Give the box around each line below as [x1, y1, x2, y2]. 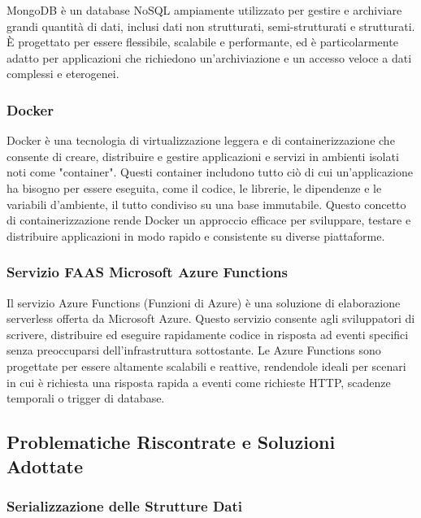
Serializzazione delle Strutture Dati [7, 495, 243, 516]
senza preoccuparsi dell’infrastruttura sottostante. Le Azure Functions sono [7, 342, 381, 359]
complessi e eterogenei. [7, 65, 119, 82]
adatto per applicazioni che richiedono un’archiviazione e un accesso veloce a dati [7, 49, 412, 66]
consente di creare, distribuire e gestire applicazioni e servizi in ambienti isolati [7, 147, 399, 164]
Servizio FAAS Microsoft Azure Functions [7, 262, 288, 282]
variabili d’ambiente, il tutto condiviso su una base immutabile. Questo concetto [7, 195, 406, 212]
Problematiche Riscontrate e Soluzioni [7, 429, 336, 455]
